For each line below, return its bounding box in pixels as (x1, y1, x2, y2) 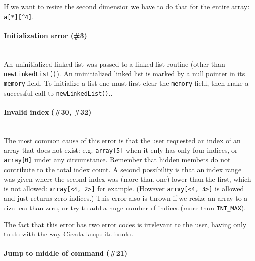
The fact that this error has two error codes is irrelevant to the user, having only (4, 219, 247, 229)
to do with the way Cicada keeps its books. (4, 229, 133, 239)
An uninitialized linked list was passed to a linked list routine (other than (4, 58, 225, 69)
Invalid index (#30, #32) (4, 106, 92, 117)
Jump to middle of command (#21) (4, 248, 127, 258)
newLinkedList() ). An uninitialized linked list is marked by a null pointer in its (4, 68, 245, 78)
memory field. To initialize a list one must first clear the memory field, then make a (4, 78, 249, 88)
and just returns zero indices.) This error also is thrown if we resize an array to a (4, 193, 248, 203)
